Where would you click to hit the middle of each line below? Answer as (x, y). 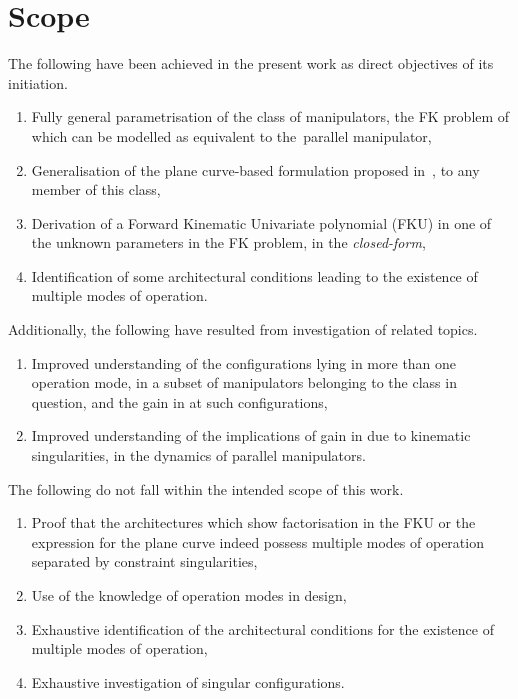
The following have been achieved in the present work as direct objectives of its (251, 63)
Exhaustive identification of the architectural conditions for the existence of (262, 628)
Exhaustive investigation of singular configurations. (188, 681)
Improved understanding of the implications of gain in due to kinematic (251, 435)
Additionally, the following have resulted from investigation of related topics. (243, 329)
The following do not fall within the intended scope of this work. (206, 488)
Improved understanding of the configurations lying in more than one (244, 362)
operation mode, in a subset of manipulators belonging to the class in (244, 382)
